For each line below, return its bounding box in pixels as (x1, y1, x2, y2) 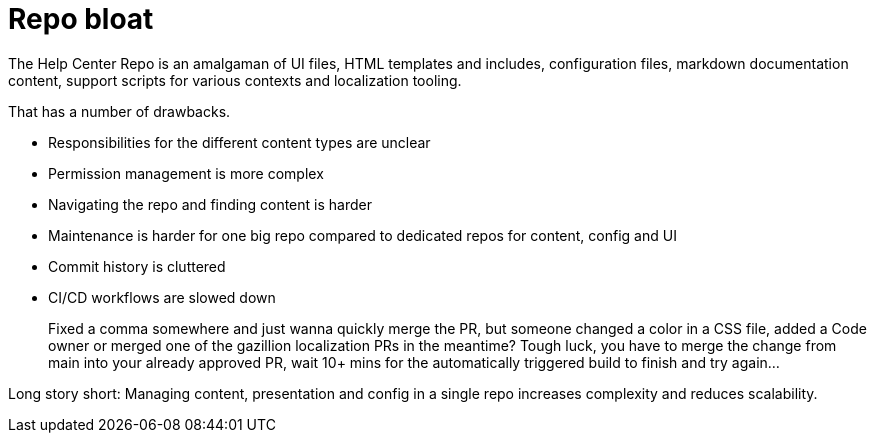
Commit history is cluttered (48, 257, 226, 275)
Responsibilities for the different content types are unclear (48, 133, 431, 151)
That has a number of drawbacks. (8, 102, 231, 120)
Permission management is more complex (48, 164, 324, 182)
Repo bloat (8, 2, 154, 36)
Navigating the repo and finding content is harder (48, 195, 372, 213)
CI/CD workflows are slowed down (48, 288, 276, 306)
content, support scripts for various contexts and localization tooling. (8, 71, 462, 89)
